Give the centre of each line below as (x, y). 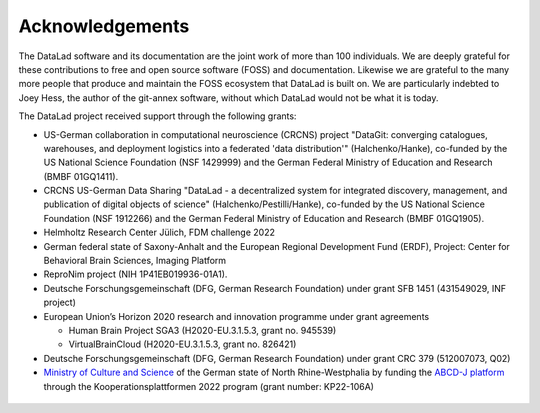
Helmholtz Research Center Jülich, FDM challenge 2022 (159, 232)
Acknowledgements (104, 26)
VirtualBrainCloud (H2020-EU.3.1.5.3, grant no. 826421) (182, 344)
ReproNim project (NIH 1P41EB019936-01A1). (135, 274)
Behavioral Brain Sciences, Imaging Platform (135, 261)
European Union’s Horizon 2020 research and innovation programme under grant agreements (236, 316)
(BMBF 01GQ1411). (81, 176)
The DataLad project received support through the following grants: (157, 116)
